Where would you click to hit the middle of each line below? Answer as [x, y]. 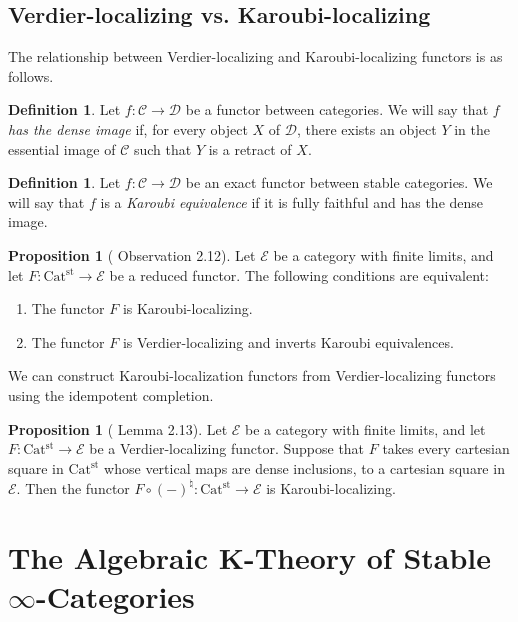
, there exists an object [366, 128]
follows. [31, 75]
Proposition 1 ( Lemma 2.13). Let [118, 428]
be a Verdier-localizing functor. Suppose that [227, 448]
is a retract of [250, 148]
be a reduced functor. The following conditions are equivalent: [299, 274]
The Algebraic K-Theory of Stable [250, 556]
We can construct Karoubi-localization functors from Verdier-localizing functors [252, 375]
